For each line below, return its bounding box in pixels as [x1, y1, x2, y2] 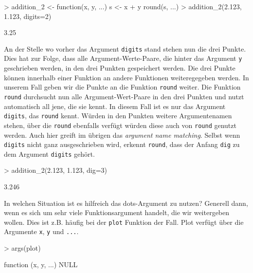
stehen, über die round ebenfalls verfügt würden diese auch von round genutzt [4, 120, 236, 130]
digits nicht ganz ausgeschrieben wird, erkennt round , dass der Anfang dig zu [4, 139, 240, 149]
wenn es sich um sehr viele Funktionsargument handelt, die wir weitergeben [4, 207, 230, 218]
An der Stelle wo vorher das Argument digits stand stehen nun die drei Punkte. [4, 43, 246, 54]
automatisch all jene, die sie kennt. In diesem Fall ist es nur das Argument [4, 101, 226, 111]
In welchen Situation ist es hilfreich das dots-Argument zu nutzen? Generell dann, [4, 198, 248, 208]
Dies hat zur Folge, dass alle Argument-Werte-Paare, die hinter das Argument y [4, 53, 242, 63]
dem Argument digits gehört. [4, 148, 95, 159]
